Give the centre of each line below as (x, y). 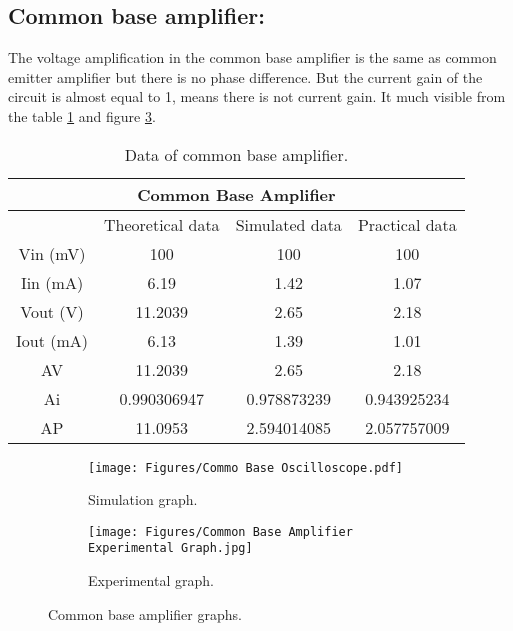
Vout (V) (52, 311)
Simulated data (288, 224)
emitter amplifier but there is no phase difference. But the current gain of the (245, 76)
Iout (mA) (52, 340)
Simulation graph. (143, 499)
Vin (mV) (52, 253)
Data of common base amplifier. (236, 154)
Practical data (407, 224)
